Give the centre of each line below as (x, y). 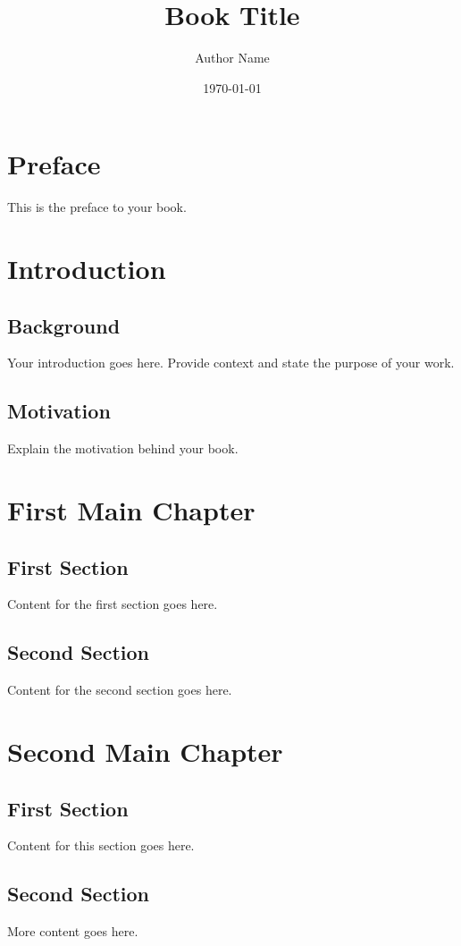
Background (64, 325)
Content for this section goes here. (101, 845)
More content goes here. (73, 931)
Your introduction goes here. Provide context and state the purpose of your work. (231, 363)
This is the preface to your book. (97, 207)
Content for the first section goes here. (113, 604)
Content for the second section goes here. (120, 690)
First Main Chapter (131, 510)
